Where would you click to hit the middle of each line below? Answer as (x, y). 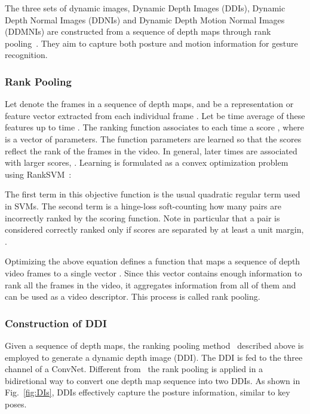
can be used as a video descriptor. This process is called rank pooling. (133, 296)
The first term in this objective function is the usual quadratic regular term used (153, 194)
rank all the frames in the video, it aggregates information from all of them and (151, 284)
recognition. (26, 55)
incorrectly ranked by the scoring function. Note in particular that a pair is (142, 217)
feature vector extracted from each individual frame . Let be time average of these (155, 115)
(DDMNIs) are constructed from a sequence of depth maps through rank (138, 31)
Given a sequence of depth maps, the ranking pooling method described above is (154, 345)
